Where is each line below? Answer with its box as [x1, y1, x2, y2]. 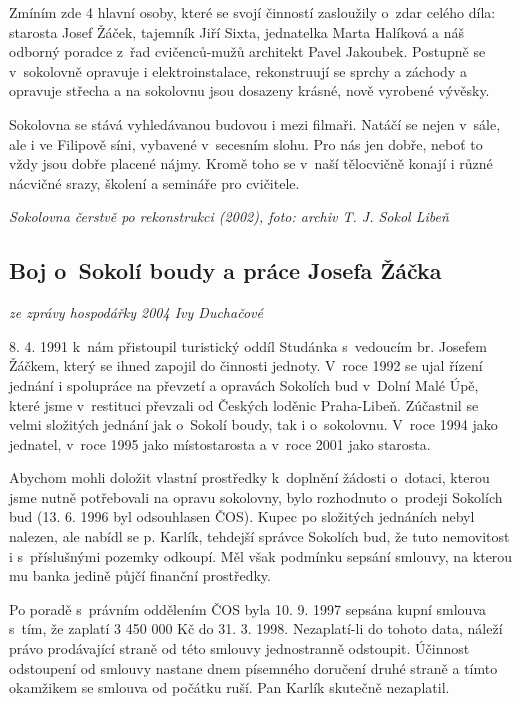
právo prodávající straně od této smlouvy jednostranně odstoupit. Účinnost [9, 638, 470, 659]
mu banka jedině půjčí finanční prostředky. [9, 565, 271, 586]
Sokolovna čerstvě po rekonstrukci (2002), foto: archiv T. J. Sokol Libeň [9, 206, 449, 227]
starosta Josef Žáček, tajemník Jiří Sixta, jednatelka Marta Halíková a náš [9, 21, 465, 42]
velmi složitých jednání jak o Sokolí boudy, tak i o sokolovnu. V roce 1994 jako [9, 414, 498, 435]
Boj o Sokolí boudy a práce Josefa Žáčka [9, 255, 442, 286]
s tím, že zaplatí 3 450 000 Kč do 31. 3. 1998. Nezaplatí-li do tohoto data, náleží [9, 618, 503, 639]
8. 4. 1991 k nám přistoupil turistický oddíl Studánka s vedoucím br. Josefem [9, 335, 487, 356]
